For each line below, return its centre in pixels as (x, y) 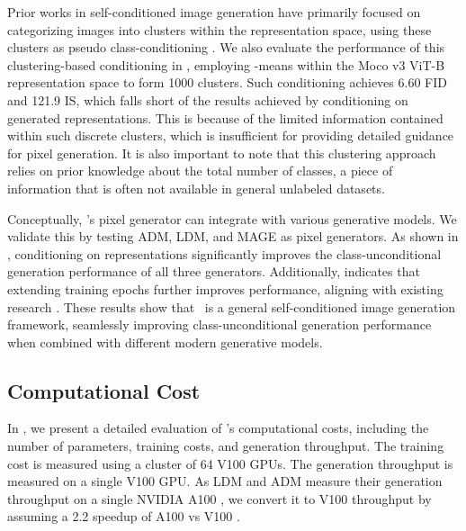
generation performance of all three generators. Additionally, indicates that (214, 271)
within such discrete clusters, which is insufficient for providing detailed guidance (231, 135)
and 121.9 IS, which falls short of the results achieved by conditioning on (208, 99)
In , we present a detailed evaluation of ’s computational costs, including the (218, 428)
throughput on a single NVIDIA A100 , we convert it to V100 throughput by (220, 498)
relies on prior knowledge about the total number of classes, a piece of (200, 171)
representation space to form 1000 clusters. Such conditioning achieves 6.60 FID (227, 82)
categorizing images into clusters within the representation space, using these (220, 29)
